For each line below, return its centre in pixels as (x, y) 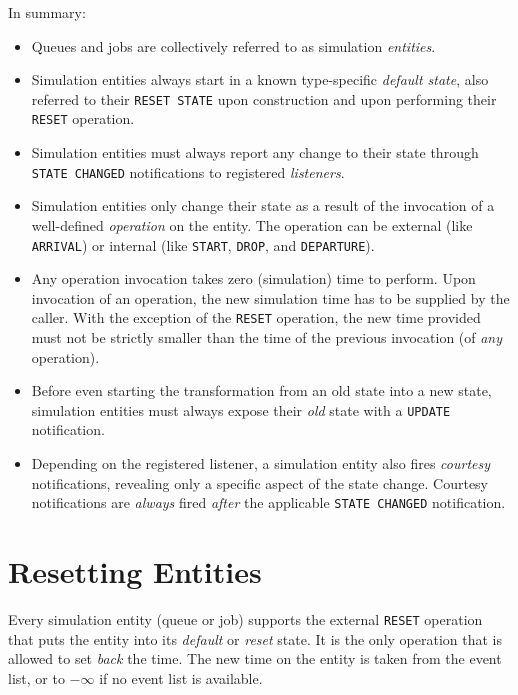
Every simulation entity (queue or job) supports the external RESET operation (245, 619)
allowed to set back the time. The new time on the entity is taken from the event (255, 658)
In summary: (47, 12)
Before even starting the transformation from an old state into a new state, (261, 390)
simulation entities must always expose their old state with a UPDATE (241, 409)
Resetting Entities (135, 571)
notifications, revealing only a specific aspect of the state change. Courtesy (260, 482)
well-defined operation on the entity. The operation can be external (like (252, 224)
